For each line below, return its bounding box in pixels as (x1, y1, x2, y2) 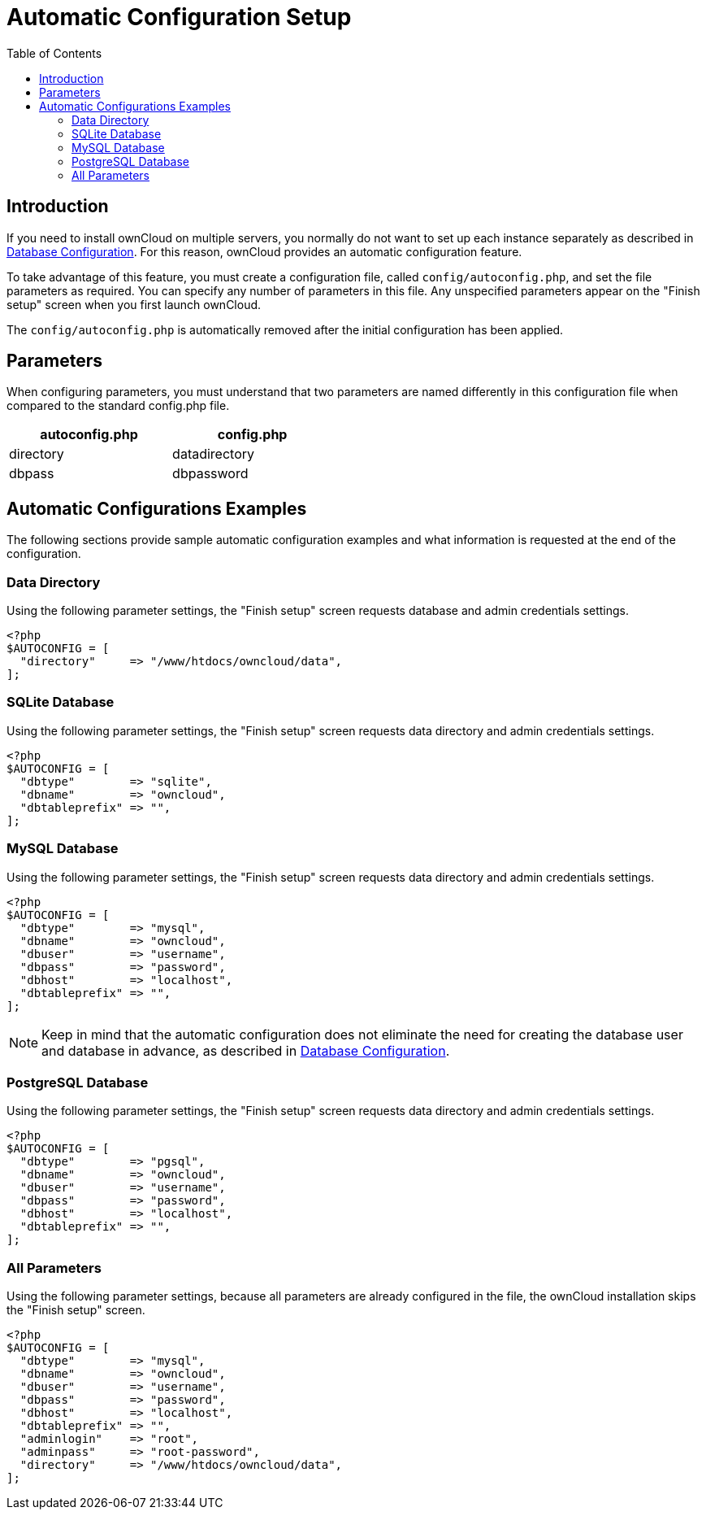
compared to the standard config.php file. (6, 399, 230, 413)
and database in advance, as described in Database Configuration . (41, 1042, 450, 1059)
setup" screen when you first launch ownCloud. (6, 297, 262, 311)
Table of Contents (6, 46, 102, 60)
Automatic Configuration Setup (6, 3, 352, 31)
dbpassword (172, 465, 249, 482)
